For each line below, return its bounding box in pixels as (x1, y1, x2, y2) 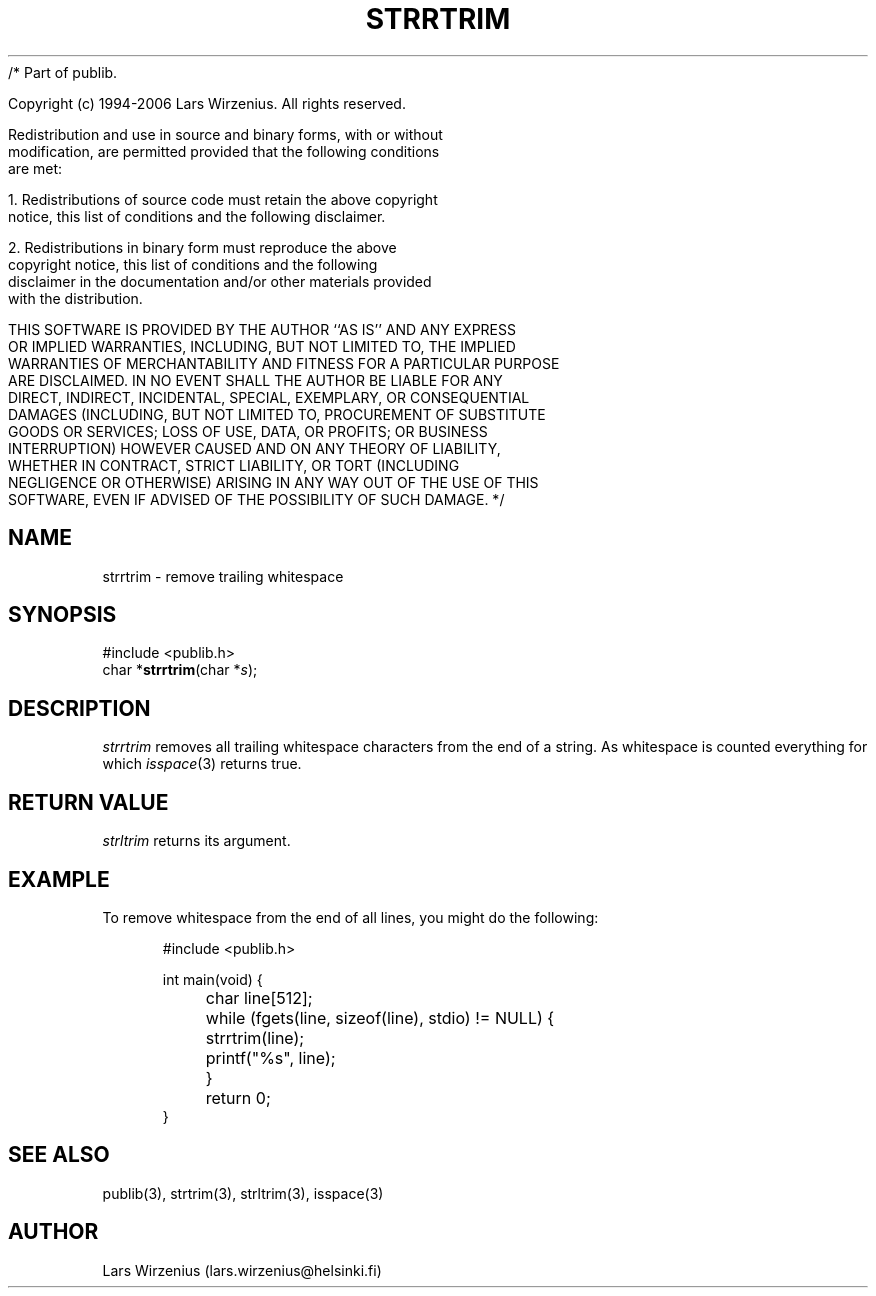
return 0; (205, 1087, 271, 1108)
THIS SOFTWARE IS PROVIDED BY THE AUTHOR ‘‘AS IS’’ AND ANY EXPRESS (8, 320, 516, 338)
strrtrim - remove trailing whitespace (102, 567, 344, 585)
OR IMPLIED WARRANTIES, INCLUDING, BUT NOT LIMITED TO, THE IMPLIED (8, 337, 516, 355)
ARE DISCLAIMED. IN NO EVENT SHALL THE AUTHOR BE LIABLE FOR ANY (8, 371, 503, 389)
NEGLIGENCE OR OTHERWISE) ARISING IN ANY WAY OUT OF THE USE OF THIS (8, 473, 539, 491)
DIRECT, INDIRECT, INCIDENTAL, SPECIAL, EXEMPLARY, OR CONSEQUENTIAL (8, 388, 530, 406)
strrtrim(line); (205, 1027, 305, 1048)
